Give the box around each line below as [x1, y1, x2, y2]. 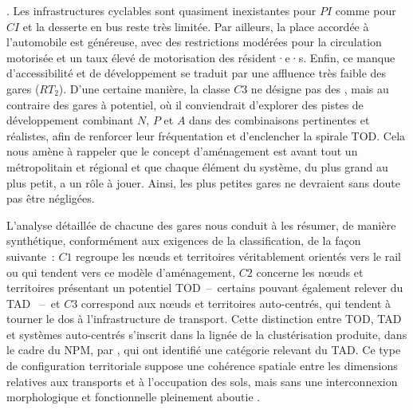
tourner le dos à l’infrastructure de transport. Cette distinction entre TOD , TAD [6, 310, 402, 327]
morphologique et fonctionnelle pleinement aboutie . [6, 388, 261, 405]
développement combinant [6, 112, 134, 128]
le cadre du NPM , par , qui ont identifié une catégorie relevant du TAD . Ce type [6, 341, 401, 358]
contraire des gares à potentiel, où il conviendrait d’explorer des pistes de [6, 96, 364, 112]
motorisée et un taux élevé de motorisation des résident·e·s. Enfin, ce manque [6, 49, 395, 65]
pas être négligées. [6, 190, 95, 207]
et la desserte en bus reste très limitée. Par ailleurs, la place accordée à [22, 18, 369, 34]
